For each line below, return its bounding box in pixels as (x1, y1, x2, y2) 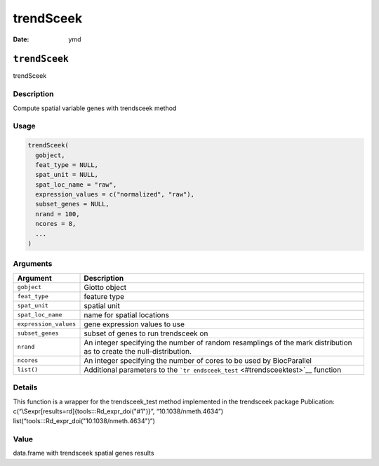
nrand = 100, (35, 210, 80, 218)
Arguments (13, 259, 53, 269)
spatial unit (84, 300, 121, 310)
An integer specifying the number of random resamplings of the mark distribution (84, 338, 352, 347)
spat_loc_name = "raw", (35, 180, 117, 189)
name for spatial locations (84, 309, 170, 319)
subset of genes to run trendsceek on (84, 328, 208, 338)
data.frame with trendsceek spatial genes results (13, 449, 154, 458)
